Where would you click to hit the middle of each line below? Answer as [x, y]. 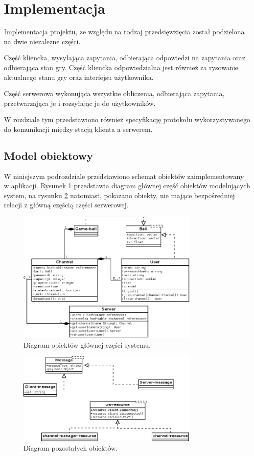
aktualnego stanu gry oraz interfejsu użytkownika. [79, 77]
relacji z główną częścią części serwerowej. [66, 205]
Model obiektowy [48, 155]
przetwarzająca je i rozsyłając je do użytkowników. [80, 103]
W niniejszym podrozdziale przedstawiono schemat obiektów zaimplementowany [124, 176]
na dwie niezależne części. [42, 41]
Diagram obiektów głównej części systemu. [87, 344]
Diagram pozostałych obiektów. [71, 448]
